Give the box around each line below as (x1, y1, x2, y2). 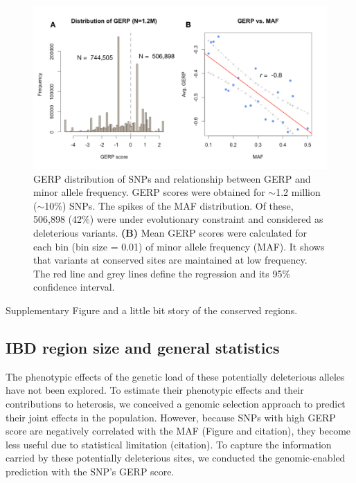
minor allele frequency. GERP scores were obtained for (33, 185, 265, 199)
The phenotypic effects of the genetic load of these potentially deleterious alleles (6, 369, 345, 383)
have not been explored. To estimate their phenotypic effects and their (6, 383, 304, 397)
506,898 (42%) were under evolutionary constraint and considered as (33, 212, 323, 226)
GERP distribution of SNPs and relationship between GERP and (33, 171, 311, 185)
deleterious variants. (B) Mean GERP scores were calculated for (33, 225, 307, 239)
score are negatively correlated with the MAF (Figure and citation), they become (6, 423, 351, 438)
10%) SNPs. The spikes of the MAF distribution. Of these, (44, 198, 294, 212)
